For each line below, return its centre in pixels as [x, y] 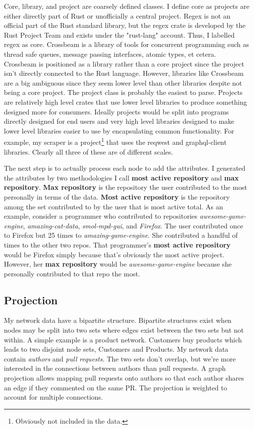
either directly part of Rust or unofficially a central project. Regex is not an [117, 15]
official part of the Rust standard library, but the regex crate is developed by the [125, 25]
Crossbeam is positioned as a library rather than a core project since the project [124, 63]
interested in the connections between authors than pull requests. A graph [115, 368]
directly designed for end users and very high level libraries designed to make [119, 121]
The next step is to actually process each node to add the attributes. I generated [125, 168]
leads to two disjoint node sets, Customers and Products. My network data [116, 349]
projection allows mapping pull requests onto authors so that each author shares [124, 378]
